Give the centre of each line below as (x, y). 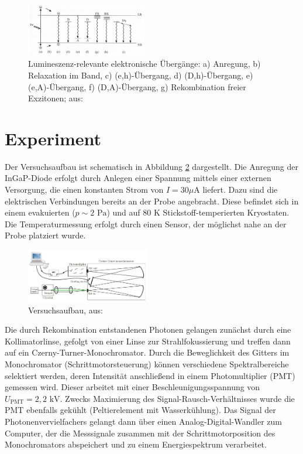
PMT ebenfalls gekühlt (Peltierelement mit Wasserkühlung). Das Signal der (140, 410)
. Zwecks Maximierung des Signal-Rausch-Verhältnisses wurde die (177, 398)
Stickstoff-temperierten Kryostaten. (226, 212)
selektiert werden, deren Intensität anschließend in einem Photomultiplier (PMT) (150, 375)
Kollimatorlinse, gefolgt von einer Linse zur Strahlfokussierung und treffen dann (148, 341)
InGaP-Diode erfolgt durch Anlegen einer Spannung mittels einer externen (138, 178)
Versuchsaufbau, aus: (66, 310)
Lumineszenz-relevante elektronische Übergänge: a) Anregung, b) (144, 64)
